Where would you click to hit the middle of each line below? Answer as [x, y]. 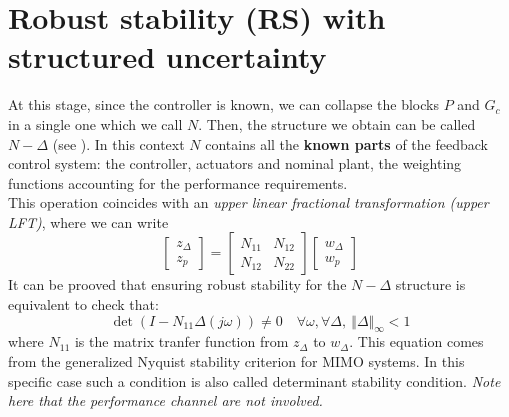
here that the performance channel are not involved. [165, 400]
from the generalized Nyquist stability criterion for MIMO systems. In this [236, 361]
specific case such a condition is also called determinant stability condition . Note [254, 380]
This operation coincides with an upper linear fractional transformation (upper [248, 202]
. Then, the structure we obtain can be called [337, 123]
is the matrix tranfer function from [181, 341]
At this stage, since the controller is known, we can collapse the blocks [223, 104]
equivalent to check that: [83, 304]
